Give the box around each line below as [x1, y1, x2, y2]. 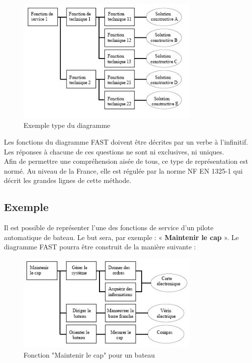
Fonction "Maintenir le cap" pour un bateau [24, 350, 155, 360]
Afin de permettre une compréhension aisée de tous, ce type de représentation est [4, 156, 249, 166]
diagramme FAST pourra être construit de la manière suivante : [4, 242, 196, 252]
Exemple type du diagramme [24, 120, 110, 130]
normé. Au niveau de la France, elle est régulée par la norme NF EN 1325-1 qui [4, 165, 243, 176]
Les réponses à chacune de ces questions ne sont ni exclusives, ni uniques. [4, 146, 224, 156]
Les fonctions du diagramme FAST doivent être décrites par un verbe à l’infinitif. [4, 136, 248, 147]
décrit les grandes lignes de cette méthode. [4, 175, 131, 185]
